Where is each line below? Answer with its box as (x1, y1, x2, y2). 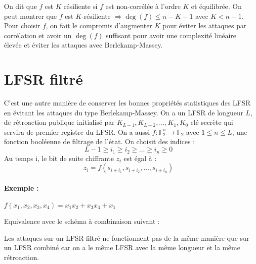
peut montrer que (4, 10, 57, 21)
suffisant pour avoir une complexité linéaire (106, 30, 236, 40)
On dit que (4, 1, 37, 11)
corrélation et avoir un (4, 30, 72, 40)
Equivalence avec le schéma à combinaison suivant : (4, 215, 160, 226)
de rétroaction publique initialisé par (4, 117, 115, 127)
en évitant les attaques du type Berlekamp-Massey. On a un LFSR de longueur (4, 107, 244, 117)
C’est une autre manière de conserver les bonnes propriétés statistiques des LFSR (4, 98, 251, 108)
